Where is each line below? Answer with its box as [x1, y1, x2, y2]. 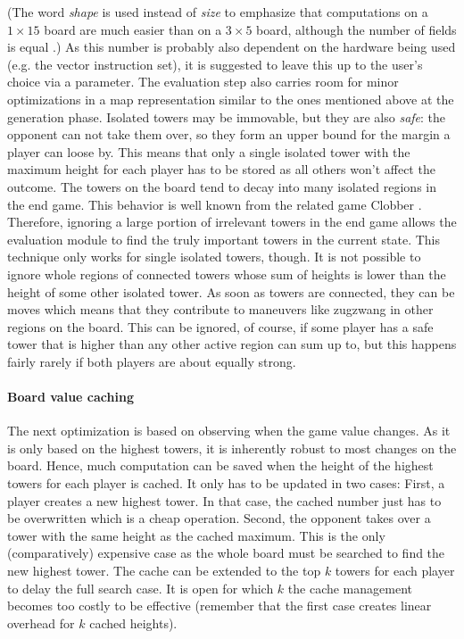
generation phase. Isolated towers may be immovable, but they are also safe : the [7, 107, 446, 126]
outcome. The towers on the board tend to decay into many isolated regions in [7, 177, 436, 195]
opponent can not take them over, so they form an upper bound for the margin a [7, 125, 451, 144]
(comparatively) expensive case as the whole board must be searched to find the [7, 544, 445, 562]
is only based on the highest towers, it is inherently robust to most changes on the [7, 438, 457, 457]
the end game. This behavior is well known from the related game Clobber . [7, 195, 422, 213]
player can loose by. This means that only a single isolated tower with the [7, 142, 410, 161]
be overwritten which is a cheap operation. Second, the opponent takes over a [7, 509, 431, 527]
